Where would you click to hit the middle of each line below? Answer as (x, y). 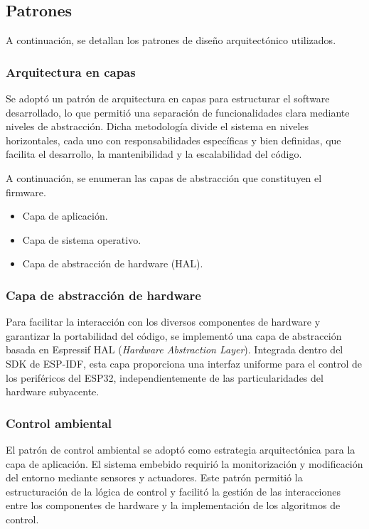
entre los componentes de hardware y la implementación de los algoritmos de (173, 505)
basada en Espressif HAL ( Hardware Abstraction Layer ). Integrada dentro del (175, 349)
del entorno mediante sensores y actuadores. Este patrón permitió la (154, 477)
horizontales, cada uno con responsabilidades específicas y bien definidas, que (173, 140)
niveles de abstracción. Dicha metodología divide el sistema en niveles (157, 126)
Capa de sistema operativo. (82, 239)
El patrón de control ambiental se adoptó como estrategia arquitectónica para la (181, 449)
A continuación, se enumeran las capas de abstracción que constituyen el (164, 177)
